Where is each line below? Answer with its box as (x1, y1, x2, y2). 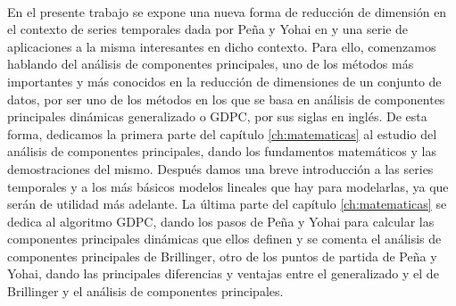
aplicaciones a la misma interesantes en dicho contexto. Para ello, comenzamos (7, 37, 436, 55)
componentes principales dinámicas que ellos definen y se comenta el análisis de (7, 229, 442, 248)
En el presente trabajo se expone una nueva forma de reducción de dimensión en (7, 2, 447, 21)
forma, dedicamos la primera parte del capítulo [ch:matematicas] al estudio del (7, 124, 437, 143)
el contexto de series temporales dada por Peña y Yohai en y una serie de (7, 20, 409, 38)
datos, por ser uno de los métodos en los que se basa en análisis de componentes (7, 89, 445, 108)
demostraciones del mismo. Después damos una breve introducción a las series (7, 159, 434, 178)
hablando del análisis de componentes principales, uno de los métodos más (7, 54, 414, 73)
